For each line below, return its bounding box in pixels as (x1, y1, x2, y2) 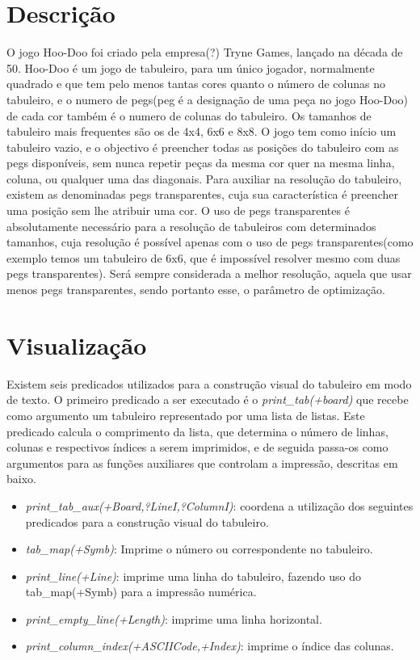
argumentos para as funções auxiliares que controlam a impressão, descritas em (6, 454, 398, 471)
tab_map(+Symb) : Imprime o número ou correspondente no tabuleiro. (25, 540, 373, 557)
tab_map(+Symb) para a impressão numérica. (25, 583, 257, 600)
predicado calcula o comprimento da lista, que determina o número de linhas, (6, 422, 388, 439)
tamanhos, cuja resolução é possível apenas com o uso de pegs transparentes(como (6, 233, 414, 250)
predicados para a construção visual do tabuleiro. (25, 513, 269, 530)
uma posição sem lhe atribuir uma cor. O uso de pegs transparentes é (6, 202, 350, 219)
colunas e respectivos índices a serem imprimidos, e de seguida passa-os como (6, 439, 388, 456)
